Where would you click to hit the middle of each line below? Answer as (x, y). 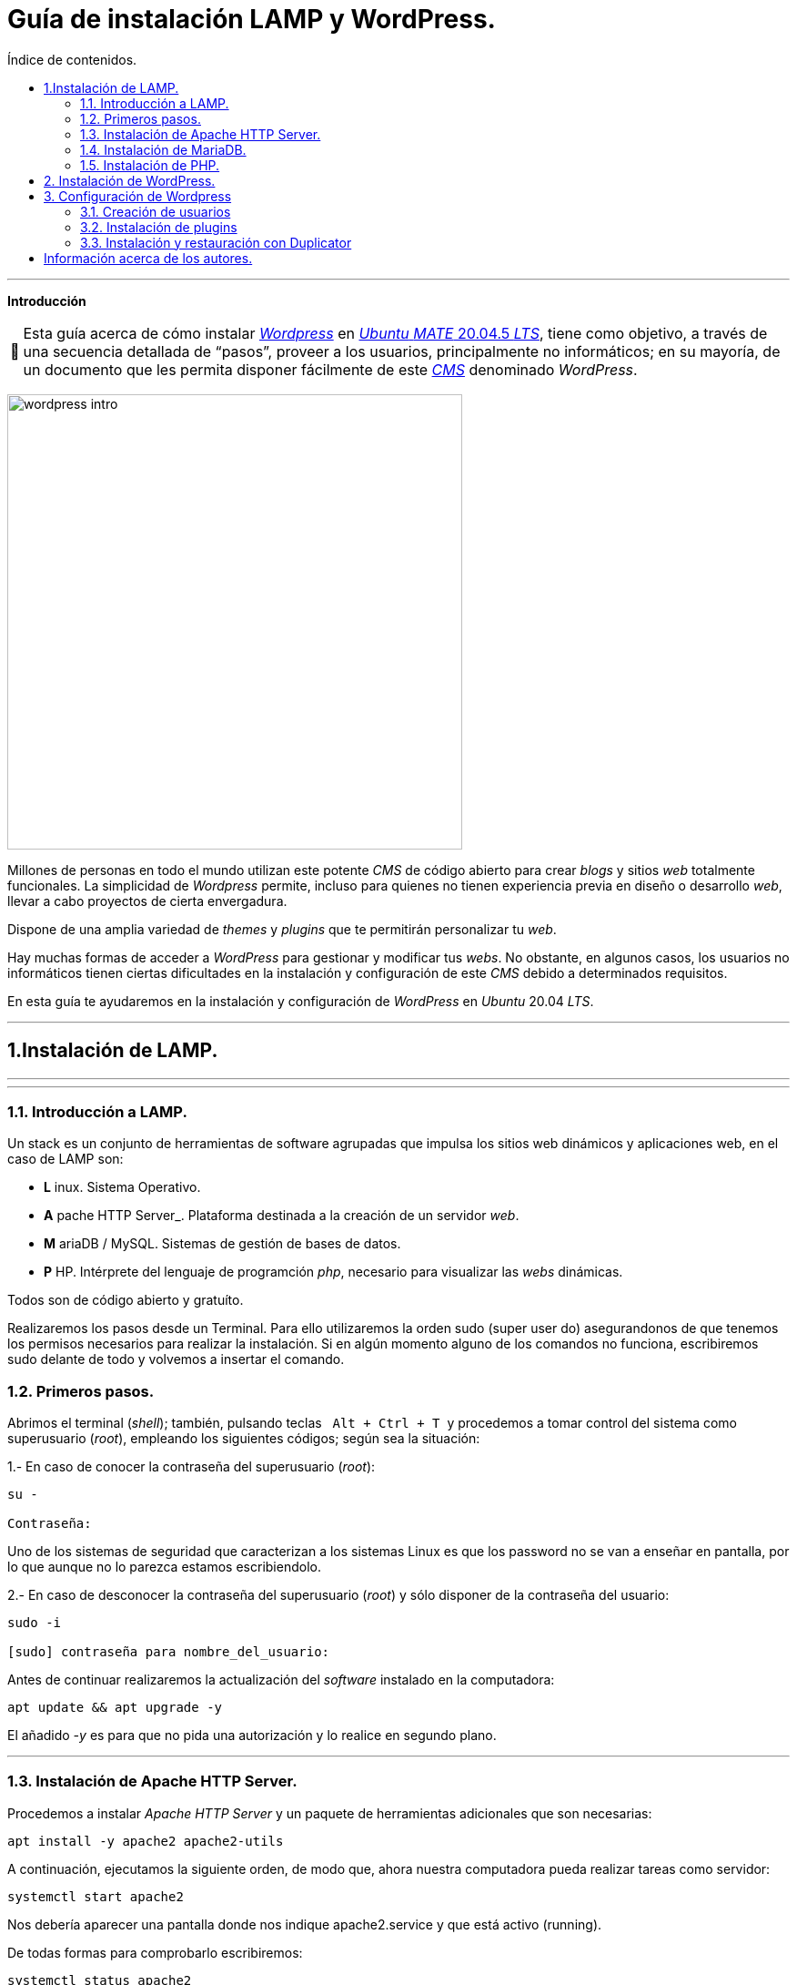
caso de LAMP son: (66, 1159)
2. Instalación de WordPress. (130, 180)
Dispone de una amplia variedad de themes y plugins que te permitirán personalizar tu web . (282, 929)
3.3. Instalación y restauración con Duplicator (216, 242)
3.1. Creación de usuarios (156, 211)
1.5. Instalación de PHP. (150, 165)
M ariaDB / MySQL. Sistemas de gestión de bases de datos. (222, 1244)
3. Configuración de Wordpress (138, 196)
